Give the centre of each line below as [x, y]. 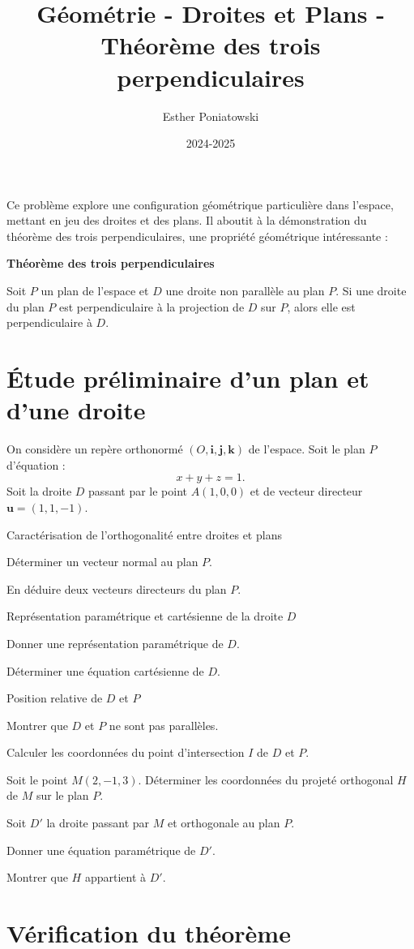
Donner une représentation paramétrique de [115, 643]
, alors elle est [321, 306]
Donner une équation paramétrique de [101, 850]
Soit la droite [39, 491]
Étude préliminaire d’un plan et [188, 378]
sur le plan [62, 795]
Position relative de [55, 698]
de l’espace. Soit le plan [307, 449]
